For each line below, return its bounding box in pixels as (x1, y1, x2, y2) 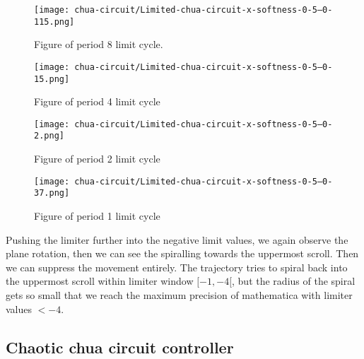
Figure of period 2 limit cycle (34, 151, 160, 166)
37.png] (34, 188, 70, 199)
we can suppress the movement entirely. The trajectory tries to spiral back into (6, 259, 348, 274)
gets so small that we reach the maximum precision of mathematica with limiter (6, 288, 353, 302)
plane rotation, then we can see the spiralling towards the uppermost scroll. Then (6, 246, 359, 261)
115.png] (34, 16, 75, 27)
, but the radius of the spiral (232, 273, 356, 288)
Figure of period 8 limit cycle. (34, 37, 163, 52)
